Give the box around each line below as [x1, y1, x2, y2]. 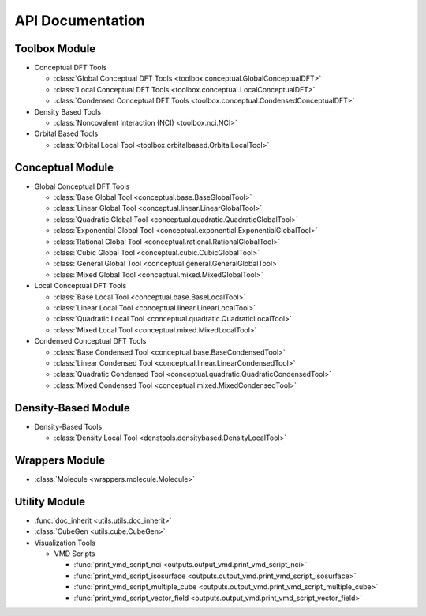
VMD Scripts [54, 549, 95, 558]
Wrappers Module [14, 453, 106, 467]
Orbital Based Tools [34, 129, 99, 138]
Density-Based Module [14, 401, 130, 415]
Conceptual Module [14, 160, 114, 174]
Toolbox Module [14, 42, 96, 55]
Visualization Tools [34, 538, 96, 547]
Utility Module [14, 494, 86, 509]
